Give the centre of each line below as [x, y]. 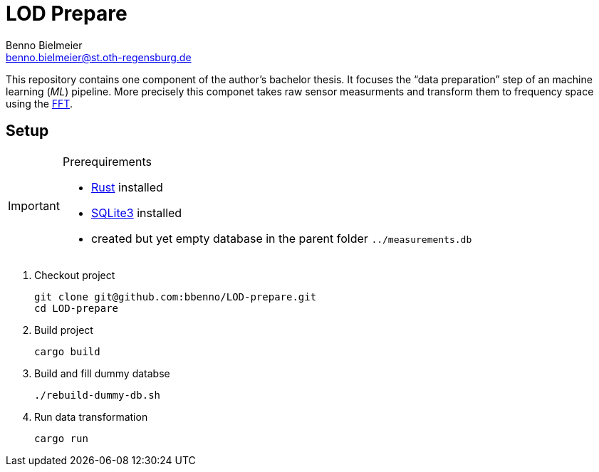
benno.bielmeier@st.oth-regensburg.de [99, 57]
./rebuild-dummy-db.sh [98, 395]
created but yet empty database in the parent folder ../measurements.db [281, 238]
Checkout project [75, 275]
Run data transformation [91, 416]
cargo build [67, 351]
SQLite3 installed [136, 213]
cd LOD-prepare [77, 308]
